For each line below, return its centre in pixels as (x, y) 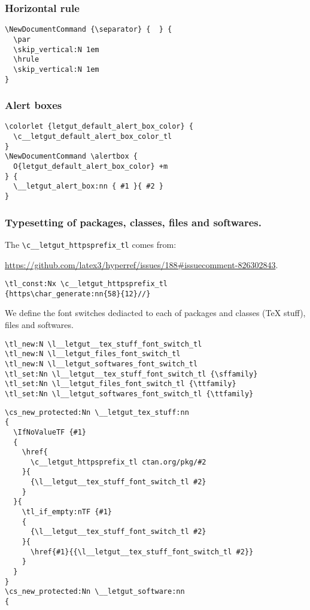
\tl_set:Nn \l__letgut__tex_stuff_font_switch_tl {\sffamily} (131, 374)
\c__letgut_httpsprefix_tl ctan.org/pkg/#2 (118, 462)
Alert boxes (34, 105)
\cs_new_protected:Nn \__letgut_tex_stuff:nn (97, 412)
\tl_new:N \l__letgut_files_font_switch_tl (93, 354)
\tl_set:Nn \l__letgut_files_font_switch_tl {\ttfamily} (121, 384)
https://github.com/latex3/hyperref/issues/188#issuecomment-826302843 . (142, 264)
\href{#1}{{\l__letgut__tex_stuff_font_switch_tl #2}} (142, 552)
